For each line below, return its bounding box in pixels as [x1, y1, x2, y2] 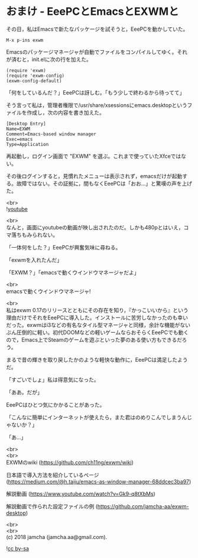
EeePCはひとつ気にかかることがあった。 [6, 401, 105, 408]
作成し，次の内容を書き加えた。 [26, 109, 105, 116]
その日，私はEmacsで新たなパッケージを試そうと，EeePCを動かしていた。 [6, 25, 189, 33]
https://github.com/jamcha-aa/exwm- [97, 502, 189, 510]
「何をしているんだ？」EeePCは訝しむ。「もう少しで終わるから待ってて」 [6, 89, 185, 96]
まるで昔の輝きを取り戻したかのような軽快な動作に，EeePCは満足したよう [6, 356, 188, 363]
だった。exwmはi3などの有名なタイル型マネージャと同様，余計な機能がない [6, 321, 191, 328]
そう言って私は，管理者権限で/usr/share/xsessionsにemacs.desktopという [6, 101, 187, 109]
